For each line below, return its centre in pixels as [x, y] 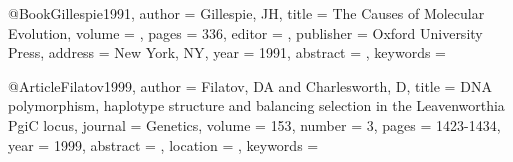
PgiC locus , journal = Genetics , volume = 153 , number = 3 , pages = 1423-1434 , [254, 124]
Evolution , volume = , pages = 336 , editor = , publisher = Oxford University [245, 32]
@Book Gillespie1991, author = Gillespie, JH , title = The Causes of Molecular [246, 13]
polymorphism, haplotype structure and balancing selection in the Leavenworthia [256, 105]
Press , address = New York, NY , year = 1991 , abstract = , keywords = [227, 52]
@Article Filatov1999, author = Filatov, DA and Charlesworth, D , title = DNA [250, 85]
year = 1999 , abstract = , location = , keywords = [163, 144]
